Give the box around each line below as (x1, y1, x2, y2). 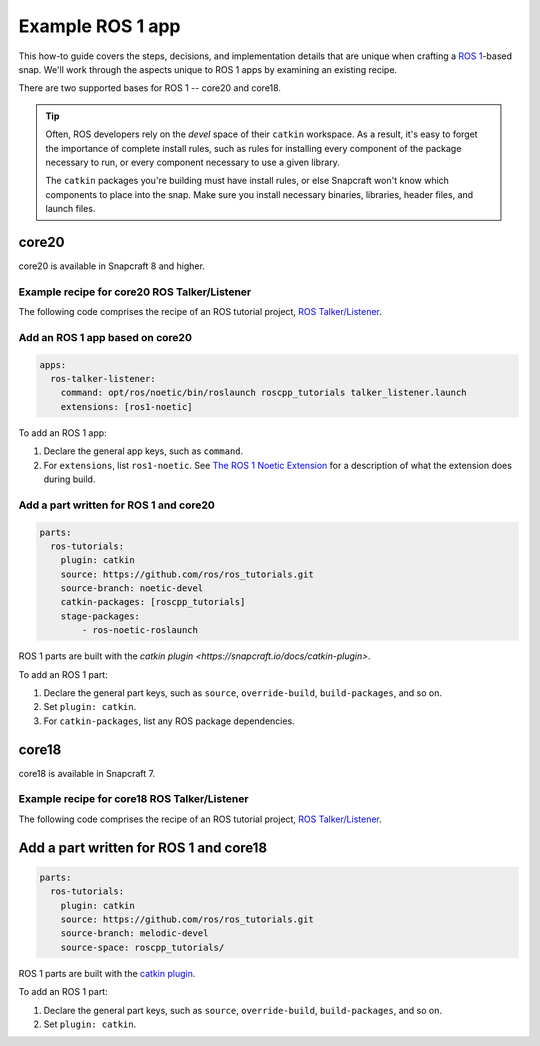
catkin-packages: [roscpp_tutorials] (60, 596, 246, 608)
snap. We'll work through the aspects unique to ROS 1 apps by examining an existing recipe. (18, 63, 398, 75)
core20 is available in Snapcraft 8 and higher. (18, 260, 205, 272)
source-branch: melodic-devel (60, 928, 209, 939)
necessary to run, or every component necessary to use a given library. (45, 156, 340, 168)
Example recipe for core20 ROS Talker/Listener (18, 285, 252, 299)
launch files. (45, 203, 96, 215)
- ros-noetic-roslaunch (81, 625, 199, 636)
